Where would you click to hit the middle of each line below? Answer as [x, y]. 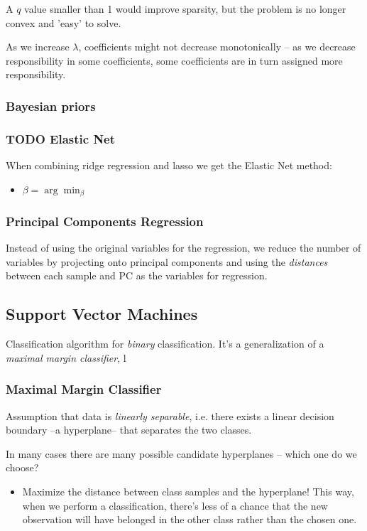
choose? [22, 467]
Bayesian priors [51, 106]
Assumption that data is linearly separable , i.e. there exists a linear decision [170, 415]
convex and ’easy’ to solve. [64, 22]
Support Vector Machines [102, 314]
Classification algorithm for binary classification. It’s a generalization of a [165, 344]
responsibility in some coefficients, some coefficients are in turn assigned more [174, 60]
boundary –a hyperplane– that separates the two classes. [129, 430]
